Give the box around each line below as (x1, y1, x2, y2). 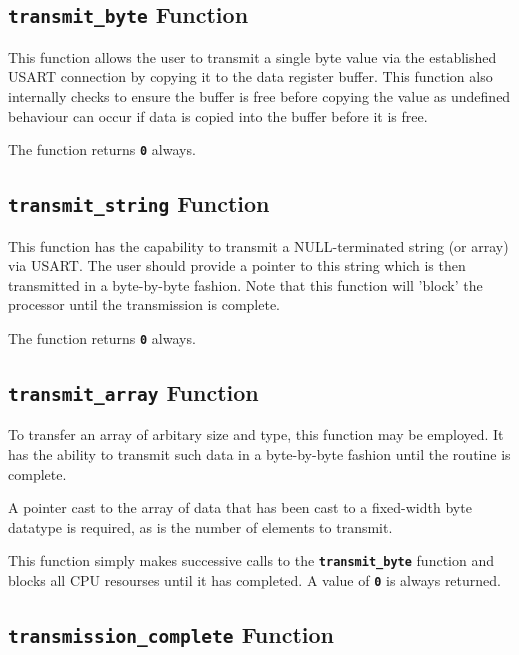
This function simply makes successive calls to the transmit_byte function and (8, 550, 494, 571)
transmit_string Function (8, 188, 270, 219)
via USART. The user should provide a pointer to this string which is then (8, 255, 466, 276)
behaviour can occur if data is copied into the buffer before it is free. (8, 105, 428, 126)
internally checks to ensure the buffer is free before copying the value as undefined (8, 85, 511, 106)
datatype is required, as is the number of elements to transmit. (8, 516, 393, 537)
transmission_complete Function (8, 619, 334, 650)
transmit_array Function (8, 377, 259, 408)
